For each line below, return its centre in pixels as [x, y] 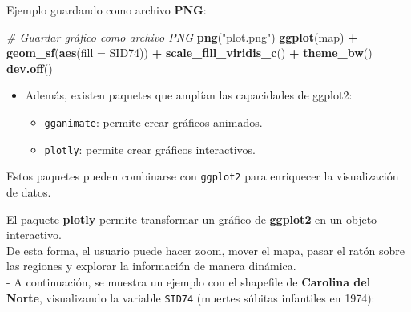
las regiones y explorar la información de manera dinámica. [151, 266]
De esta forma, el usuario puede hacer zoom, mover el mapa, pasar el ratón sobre [205, 250]
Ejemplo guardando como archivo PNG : [107, 10]
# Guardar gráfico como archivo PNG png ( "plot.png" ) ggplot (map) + [182, 36]
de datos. [29, 191]
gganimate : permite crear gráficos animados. [153, 122]
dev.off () [30, 68]
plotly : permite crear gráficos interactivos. [150, 149]
